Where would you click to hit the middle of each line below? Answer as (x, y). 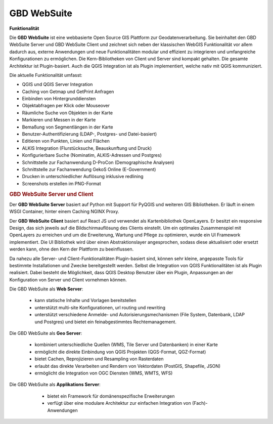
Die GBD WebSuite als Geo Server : (46, 333)
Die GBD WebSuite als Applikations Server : (55, 385)
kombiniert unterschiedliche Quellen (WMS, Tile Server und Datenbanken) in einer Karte (126, 345)
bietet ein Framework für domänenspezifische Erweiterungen (111, 396)
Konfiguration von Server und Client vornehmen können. (68, 280)
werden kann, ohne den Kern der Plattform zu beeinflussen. (72, 249)
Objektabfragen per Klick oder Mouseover (66, 106)
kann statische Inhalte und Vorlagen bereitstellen (85, 301)
